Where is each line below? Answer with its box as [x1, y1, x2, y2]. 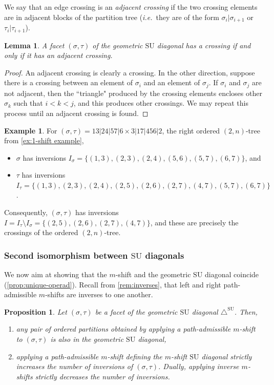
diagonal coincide [205, 269, 259, 280]
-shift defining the [107, 351, 162, 361]
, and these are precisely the [150, 217, 239, 227]
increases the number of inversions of [16, 361, 133, 372]
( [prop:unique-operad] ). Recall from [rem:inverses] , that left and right [4, 279, 221, 290]
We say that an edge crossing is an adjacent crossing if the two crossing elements [4, 2, 258, 12]
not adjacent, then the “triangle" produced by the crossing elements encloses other [4, 87, 262, 98]
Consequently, [4, 207, 48, 218]
